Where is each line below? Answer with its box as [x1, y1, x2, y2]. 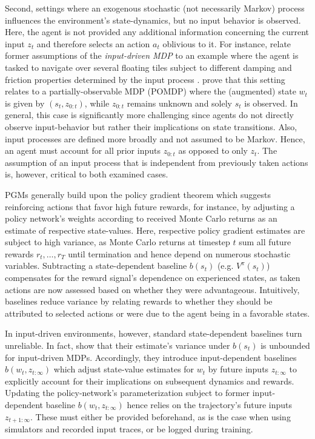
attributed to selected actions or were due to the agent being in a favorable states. [5, 306, 310, 319]
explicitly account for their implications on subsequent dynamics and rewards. [5, 374, 294, 387]
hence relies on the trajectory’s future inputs [127, 398, 293, 411]
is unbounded [260, 339, 310, 352]
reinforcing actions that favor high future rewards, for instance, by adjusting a [5, 200, 295, 213]
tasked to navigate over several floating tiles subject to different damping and [5, 61, 292, 73]
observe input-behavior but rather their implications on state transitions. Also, [5, 120, 297, 133]
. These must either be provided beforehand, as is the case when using [30, 410, 291, 423]
